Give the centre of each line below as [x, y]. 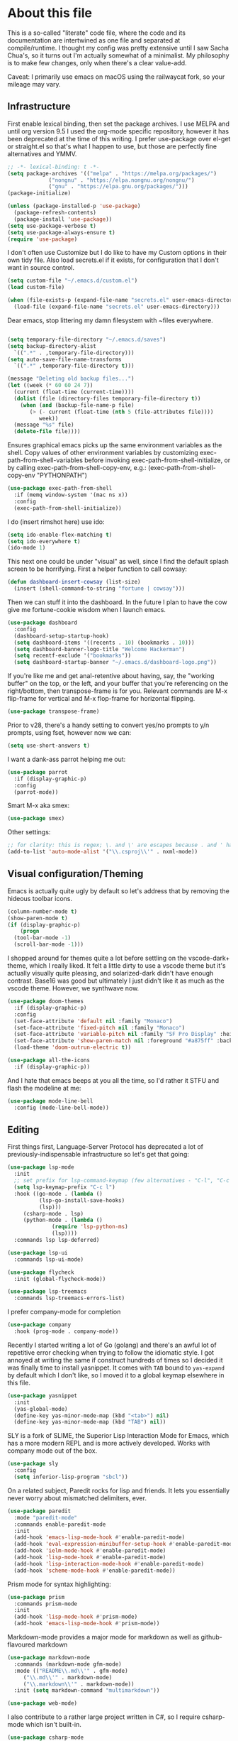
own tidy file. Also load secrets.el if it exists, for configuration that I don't [113, 260]
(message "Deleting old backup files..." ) [71, 379]
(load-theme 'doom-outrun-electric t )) [73, 1048]
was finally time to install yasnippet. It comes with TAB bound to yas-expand [116, 1368]
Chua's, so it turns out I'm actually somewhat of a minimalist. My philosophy [118, 55]
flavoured [21, 1644]
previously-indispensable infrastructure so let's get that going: [98, 1155]
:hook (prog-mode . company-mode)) [66, 1331]
